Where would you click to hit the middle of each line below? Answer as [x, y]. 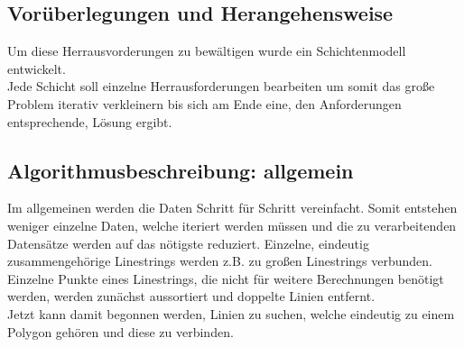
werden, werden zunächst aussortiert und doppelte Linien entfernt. [191, 296]
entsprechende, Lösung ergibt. [90, 121]
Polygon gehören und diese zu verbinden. [121, 331]
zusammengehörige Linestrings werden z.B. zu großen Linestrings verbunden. [220, 261]
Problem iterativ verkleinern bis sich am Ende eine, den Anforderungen [204, 103]
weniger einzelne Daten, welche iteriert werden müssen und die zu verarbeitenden [232, 225]
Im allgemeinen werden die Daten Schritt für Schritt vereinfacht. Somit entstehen [232, 208]
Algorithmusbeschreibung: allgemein [181, 170]
